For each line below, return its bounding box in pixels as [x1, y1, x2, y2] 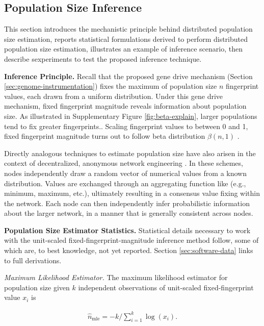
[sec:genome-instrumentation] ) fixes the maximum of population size [4, 81, 217, 91]
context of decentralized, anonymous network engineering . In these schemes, [4, 158, 243, 168]
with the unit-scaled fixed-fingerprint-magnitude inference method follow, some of [4, 235, 259, 245]
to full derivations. [4, 255, 62, 265]
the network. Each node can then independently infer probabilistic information [4, 197, 250, 208]
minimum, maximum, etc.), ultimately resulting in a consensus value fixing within [4, 188, 260, 198]
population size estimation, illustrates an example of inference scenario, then [4, 43, 243, 54]
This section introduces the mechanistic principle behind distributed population [4, 23, 253, 34]
